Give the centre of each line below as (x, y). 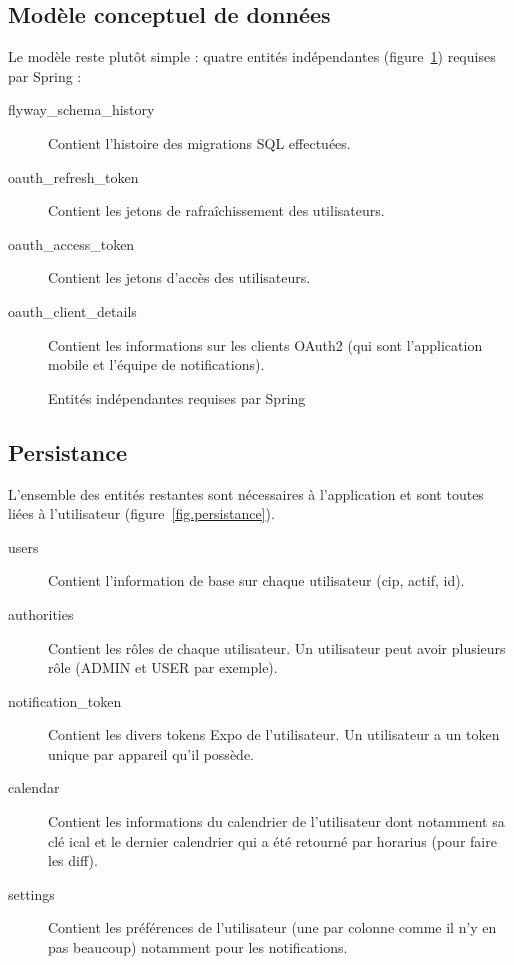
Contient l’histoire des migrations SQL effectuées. (199, 142)
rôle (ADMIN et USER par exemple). (163, 667)
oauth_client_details (72, 310)
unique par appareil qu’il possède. (151, 753)
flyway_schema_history (81, 109)
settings (31, 893)
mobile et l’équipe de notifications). (156, 364)
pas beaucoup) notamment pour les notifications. (198, 947)
